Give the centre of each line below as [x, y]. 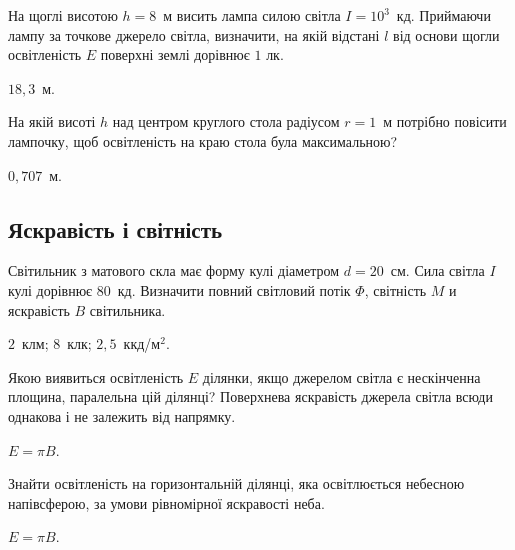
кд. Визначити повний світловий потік [234, 289]
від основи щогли [446, 34]
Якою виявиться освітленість [96, 376]
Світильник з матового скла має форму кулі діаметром [174, 270]
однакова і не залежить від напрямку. [122, 415]
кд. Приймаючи [443, 15]
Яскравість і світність [115, 228]
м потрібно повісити [445, 121]
